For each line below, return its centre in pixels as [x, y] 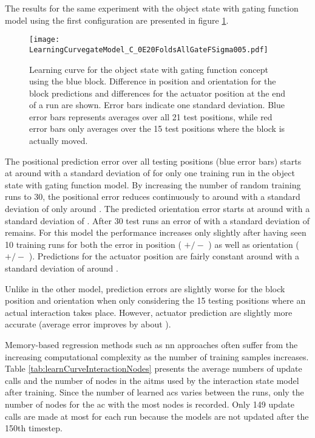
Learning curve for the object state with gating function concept [149, 69]
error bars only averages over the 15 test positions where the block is [157, 128]
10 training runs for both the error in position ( [93, 244]
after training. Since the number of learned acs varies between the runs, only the [154, 392]
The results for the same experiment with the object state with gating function [152, 8]
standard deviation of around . [62, 268]
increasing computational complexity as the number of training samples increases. [157, 356]
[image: [45, 40]
